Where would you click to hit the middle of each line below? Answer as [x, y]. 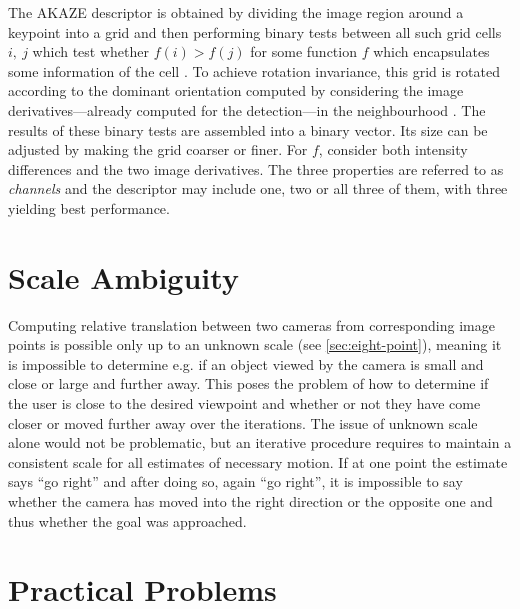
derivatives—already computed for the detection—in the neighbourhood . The [247, 109]
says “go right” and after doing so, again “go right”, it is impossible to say [235, 481]
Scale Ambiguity [123, 276]
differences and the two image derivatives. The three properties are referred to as [256, 168]
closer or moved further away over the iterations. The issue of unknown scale [243, 422]
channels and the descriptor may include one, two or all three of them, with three [258, 188]
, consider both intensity [393, 149]
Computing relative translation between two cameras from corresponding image [251, 324]
